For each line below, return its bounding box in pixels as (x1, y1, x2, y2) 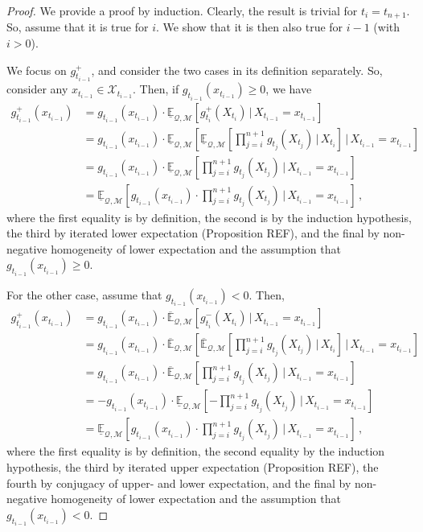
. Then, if (133, 80, 179, 97)
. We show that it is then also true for (155, 19, 343, 35)
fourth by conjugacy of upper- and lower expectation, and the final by (6, 474, 351, 491)
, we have (265, 80, 312, 97)
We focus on (6, 61, 67, 78)
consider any (6, 80, 68, 97)
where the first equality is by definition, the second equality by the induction (6, 443, 385, 460)
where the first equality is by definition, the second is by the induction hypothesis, (6, 208, 412, 225)
